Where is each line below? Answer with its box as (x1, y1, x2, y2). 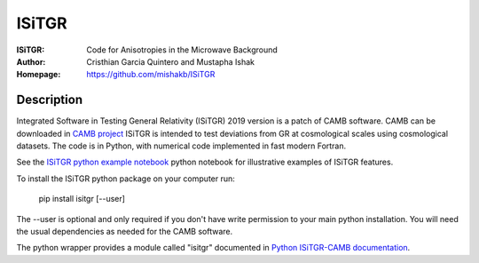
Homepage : (16, 69, 61, 80)
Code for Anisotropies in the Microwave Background (86, 44, 279, 55)
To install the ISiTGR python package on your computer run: (16, 173, 235, 184)
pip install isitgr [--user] (38, 194, 126, 204)
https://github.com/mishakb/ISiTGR (86, 69, 216, 80)
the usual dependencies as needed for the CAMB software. (16, 226, 233, 236)
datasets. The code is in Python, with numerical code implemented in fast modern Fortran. (16, 140, 347, 151)
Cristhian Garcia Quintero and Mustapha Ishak (86, 56, 255, 67)
